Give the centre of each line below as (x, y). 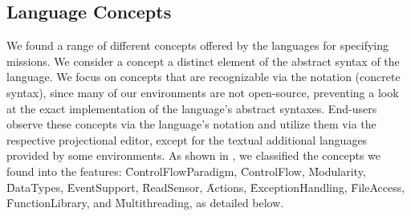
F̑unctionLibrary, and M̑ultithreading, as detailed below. (145, 203)
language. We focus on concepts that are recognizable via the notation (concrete (203, 77)
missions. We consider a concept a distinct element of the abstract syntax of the (203, 61)
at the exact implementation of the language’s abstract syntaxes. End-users (192, 108)
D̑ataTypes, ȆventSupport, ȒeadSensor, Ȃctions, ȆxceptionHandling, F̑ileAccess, (206, 187)
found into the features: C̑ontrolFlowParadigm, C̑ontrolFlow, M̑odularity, (186, 171)
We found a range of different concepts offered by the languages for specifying (197, 45)
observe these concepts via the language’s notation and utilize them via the (191, 124)
